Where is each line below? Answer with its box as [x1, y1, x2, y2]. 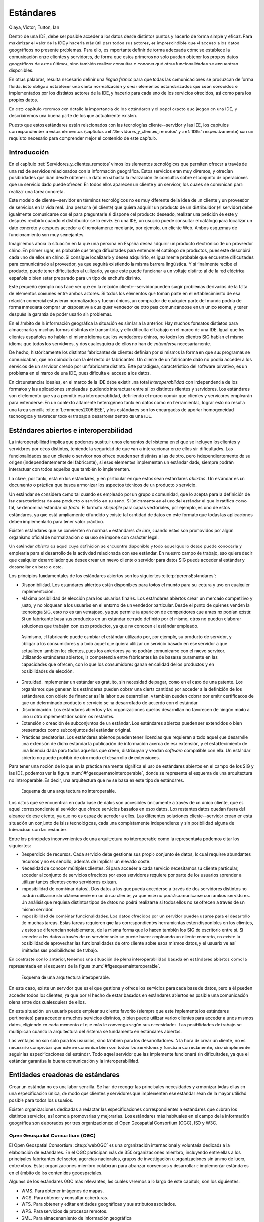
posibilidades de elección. [21, 668, 74, 674]
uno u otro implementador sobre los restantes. [21, 714, 115, 720]
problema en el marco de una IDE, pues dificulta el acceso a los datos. [9, 370, 151, 376]
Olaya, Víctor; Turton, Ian [9, 24, 60, 30]
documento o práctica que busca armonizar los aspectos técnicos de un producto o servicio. [9, 482, 197, 488]
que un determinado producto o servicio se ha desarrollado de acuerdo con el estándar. [21, 699, 199, 706]
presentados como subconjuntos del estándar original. [21, 727, 132, 733]
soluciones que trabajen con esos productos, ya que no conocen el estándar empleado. [21, 623, 198, 629]
